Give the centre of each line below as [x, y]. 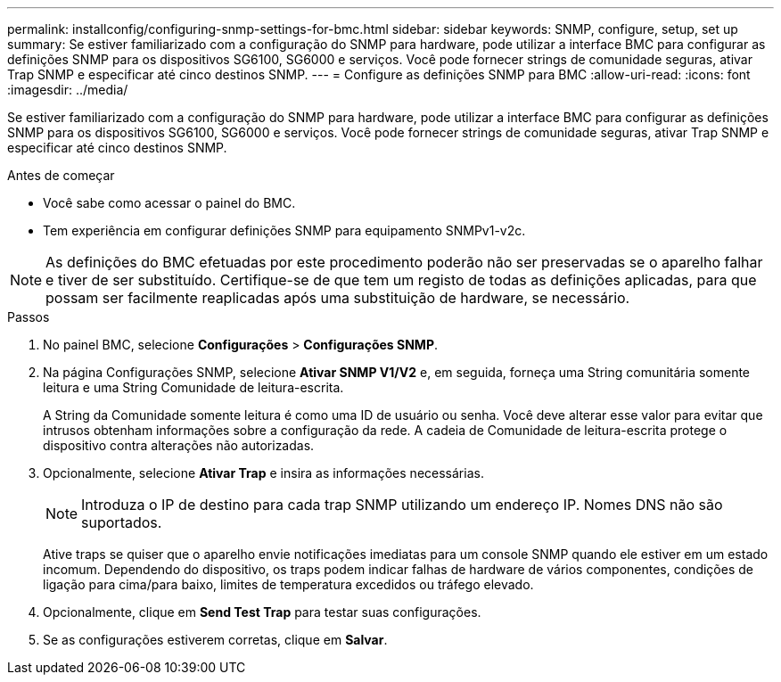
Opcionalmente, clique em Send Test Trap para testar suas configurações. [262, 612]
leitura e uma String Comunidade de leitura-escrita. [193, 387]
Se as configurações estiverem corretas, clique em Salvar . [215, 640]
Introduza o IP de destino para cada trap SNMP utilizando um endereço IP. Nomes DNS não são [402, 505]
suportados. [122, 522]
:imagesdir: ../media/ [68, 90]
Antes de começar [61, 175]
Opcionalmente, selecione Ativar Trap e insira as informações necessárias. [263, 473]
